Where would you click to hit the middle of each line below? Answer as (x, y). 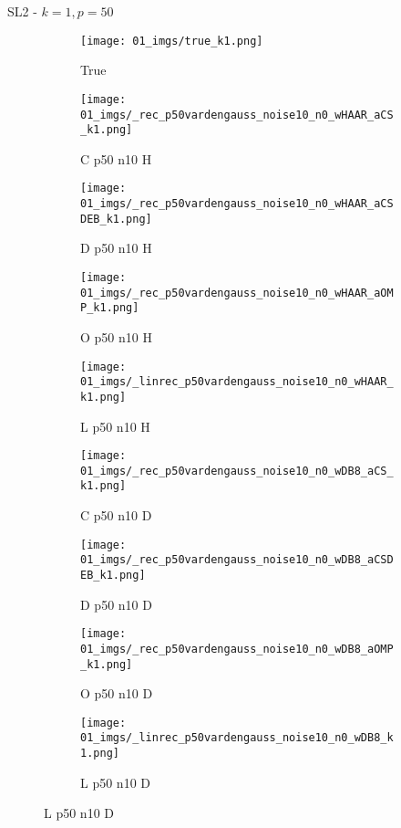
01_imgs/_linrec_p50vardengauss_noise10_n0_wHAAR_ (237, 382)
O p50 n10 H (116, 336)
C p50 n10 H (116, 158)
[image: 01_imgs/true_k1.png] (172, 41)
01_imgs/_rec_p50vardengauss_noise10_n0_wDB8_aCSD (237, 560)
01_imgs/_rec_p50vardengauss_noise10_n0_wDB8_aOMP (237, 649)
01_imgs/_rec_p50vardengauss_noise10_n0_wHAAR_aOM (237, 293)
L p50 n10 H (115, 426)
